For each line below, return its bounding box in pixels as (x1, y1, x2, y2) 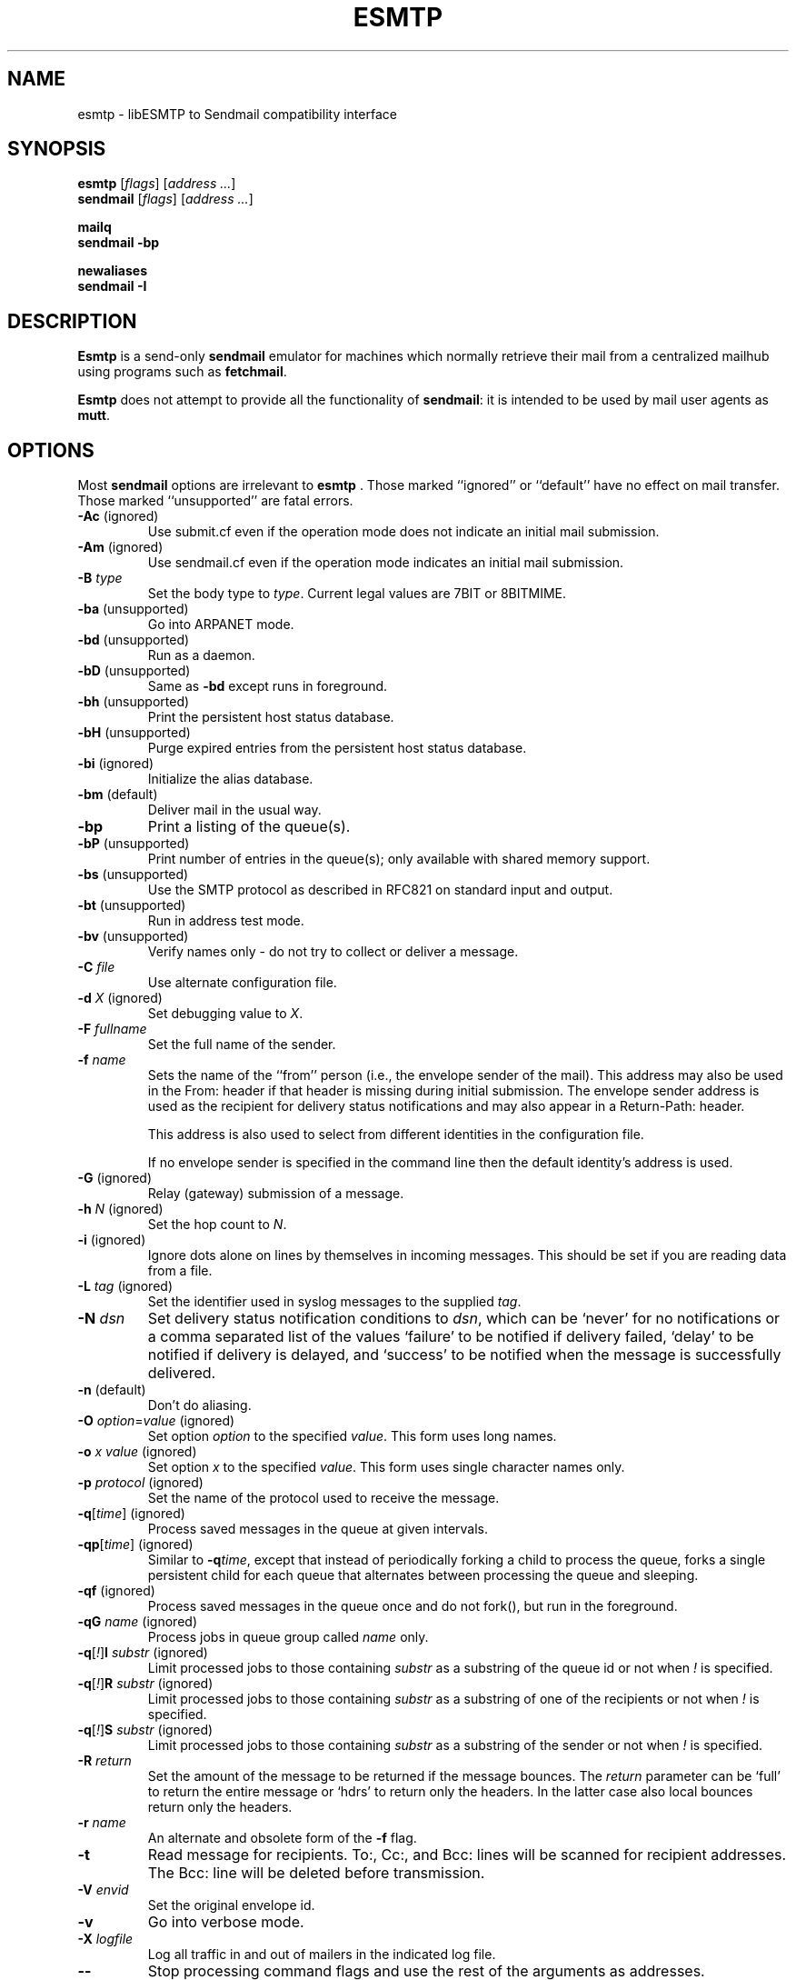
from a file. (147, 1263, 213, 1279)
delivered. (147, 1364, 216, 1383)
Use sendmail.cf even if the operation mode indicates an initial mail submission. (147, 555, 624, 571)
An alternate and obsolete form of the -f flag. (147, 1830, 417, 1846)
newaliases (77, 263, 147, 279)
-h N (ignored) (77, 1201, 164, 1217)
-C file (77, 959, 115, 975)
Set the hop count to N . (147, 1216, 287, 1233)
